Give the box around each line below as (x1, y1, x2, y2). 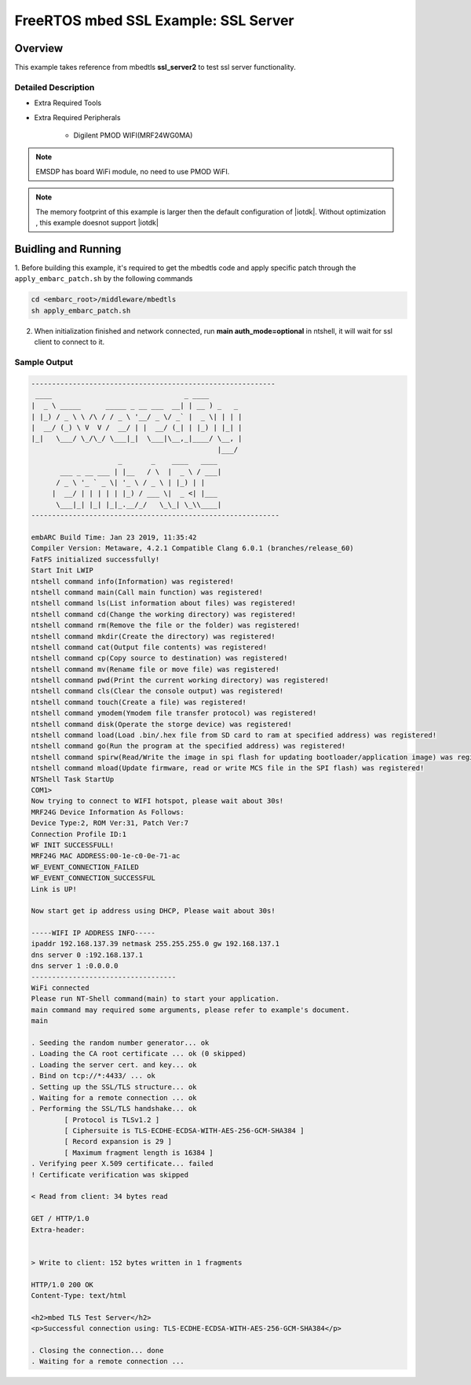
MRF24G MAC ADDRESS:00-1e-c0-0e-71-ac (31, 852, 181, 861)
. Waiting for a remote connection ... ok (31, 1093, 197, 1102)
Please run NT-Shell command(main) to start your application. (31, 994, 280, 1003)
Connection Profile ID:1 (31, 829, 127, 839)
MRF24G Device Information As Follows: (31, 807, 184, 817)
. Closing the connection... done (31, 1346, 164, 1354)
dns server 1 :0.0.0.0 (31, 962, 119, 970)
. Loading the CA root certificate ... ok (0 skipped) (31, 1049, 246, 1058)
